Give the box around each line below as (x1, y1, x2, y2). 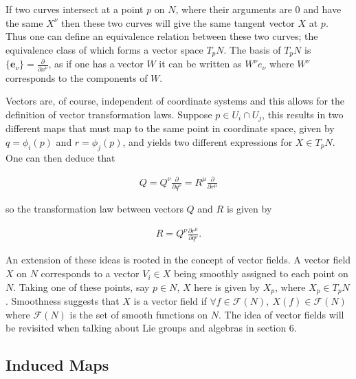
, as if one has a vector (48, 56, 144, 71)
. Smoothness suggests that (5, 294, 120, 308)
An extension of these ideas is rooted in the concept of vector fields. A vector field (5, 252, 351, 267)
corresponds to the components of (5, 70, 148, 85)
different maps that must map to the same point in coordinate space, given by (5, 121, 335, 136)
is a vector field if (133, 294, 207, 308)
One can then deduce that (5, 150, 115, 164)
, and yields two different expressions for (122, 134, 293, 149)
